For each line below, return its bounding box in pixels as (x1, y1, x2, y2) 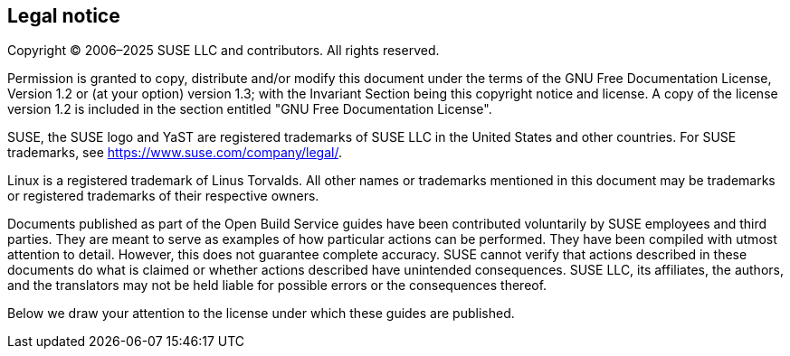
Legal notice (7, 5, 120, 27)
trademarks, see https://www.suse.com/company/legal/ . (7, 145, 342, 161)
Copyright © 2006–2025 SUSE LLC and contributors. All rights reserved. (7, 42, 440, 59)
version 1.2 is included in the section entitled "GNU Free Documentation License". (7, 101, 492, 117)
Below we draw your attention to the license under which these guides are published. (7, 305, 515, 322)
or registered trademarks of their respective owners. (7, 188, 319, 204)
